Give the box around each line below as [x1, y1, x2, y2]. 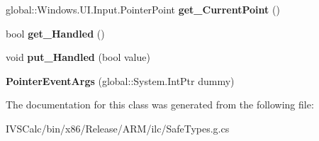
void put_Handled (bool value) [6, 50, 150, 64]
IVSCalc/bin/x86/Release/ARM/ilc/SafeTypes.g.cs [6, 120, 230, 135]
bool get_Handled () [6, 26, 105, 40]
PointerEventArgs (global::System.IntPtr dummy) [6, 73, 235, 88]
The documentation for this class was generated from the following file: [6, 97, 314, 112]
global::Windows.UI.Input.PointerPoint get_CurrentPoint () [6, 2, 280, 16]
